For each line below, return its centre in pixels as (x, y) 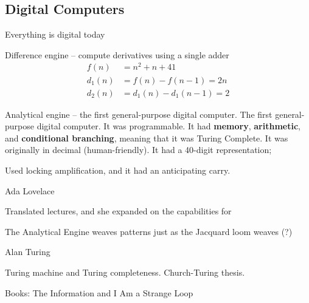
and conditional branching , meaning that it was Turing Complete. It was (147, 138)
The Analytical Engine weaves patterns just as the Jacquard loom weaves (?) (149, 231)
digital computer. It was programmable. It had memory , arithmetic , (168, 126)
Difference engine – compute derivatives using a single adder (117, 54)
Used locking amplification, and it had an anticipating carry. (118, 170)
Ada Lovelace (30, 190)
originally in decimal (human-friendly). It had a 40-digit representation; (138, 150)
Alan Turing (28, 252)
